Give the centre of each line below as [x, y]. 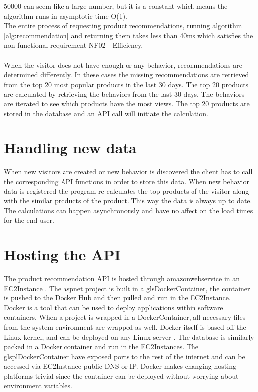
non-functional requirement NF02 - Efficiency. [74, 45]
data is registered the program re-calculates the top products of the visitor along [127, 191]
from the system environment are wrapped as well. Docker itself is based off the [125, 327]
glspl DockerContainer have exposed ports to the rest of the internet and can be [125, 356]
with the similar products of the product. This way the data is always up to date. [128, 201]
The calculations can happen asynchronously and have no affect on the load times [129, 210]
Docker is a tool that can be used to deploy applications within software [114, 307]
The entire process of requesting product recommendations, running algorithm [123, 26]
